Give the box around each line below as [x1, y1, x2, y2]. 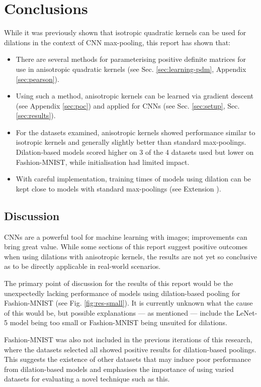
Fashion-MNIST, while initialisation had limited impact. [16, 156, 190, 167]
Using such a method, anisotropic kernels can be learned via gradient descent [16, 90, 254, 101]
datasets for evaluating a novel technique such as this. [4, 373, 170, 384]
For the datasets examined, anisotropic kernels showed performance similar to [16, 127, 255, 137]
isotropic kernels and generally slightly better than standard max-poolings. [16, 137, 246, 147]
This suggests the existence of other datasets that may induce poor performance [4, 354, 251, 364]
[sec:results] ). [16, 110, 56, 121]
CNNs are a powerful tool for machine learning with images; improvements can [4, 231, 247, 242]
